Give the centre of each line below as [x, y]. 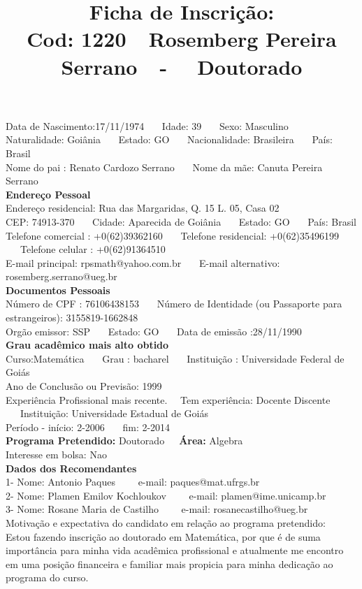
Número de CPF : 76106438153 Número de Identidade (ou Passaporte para [174, 304]
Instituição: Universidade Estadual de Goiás [114, 413]
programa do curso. [47, 577]
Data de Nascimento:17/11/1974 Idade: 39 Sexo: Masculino [147, 125]
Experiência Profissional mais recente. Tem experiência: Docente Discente [168, 399]
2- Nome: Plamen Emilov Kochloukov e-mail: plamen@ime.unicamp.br [166, 495]
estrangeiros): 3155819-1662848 [72, 318]
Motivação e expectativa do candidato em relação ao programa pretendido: [166, 522]
